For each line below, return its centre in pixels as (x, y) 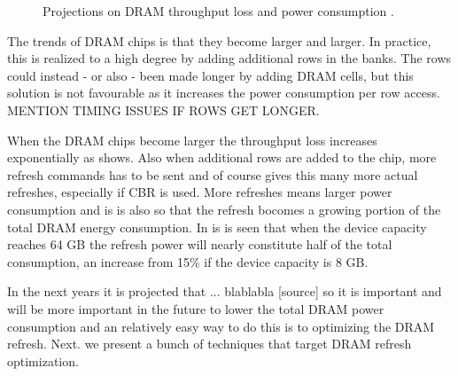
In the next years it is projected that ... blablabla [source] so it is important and (225, 291)
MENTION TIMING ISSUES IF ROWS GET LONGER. (163, 110)
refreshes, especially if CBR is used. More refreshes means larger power (200, 192)
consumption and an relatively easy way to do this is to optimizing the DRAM (221, 326)
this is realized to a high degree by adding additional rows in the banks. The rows (229, 58)
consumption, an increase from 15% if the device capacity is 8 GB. (188, 261)
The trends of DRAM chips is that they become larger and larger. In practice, (219, 40)
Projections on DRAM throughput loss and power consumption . (218, 11)
